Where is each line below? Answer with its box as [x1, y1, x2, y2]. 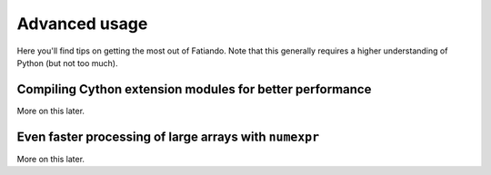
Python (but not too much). [16, 57, 118, 68]
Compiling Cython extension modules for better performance [16, 82, 372, 97]
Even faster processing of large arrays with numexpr [16, 129, 320, 144]
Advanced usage [16, 14, 148, 34]
